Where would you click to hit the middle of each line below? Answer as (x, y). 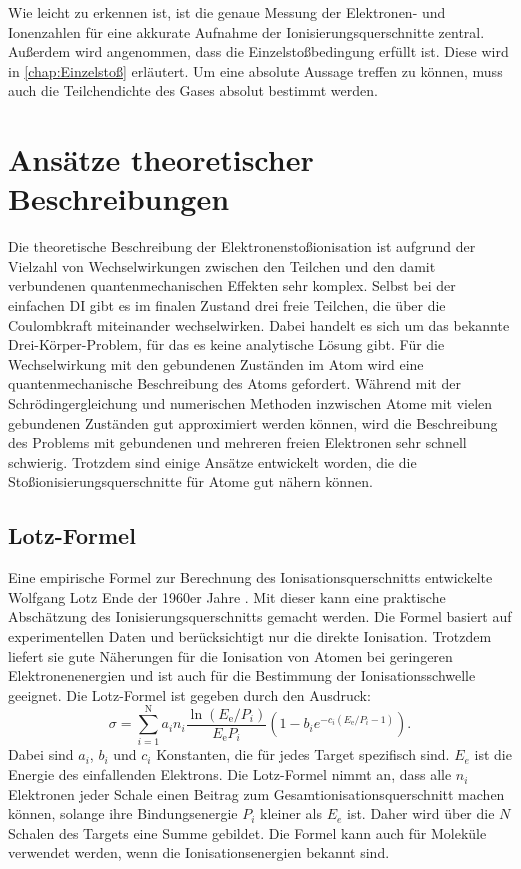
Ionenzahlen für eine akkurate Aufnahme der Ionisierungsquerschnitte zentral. (246, 31)
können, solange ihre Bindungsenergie (123, 813)
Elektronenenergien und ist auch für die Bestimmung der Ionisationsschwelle (242, 675)
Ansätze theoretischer (161, 159)
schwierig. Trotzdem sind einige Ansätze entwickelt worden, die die (212, 461)
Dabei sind (41, 754)
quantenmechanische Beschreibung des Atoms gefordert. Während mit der (234, 383)
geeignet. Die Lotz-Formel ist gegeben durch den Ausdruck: (189, 694)
